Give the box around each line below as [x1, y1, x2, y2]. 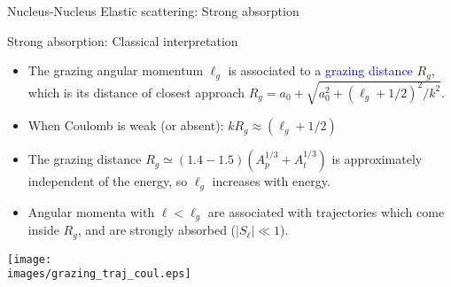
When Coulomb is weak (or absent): [27, 116, 224, 135]
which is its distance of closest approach [27, 82, 245, 101]
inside [27, 221, 59, 239]
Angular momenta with [27, 202, 155, 221]
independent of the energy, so [27, 172, 188, 190]
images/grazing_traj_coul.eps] [7, 268, 191, 281]
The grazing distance [27, 150, 142, 168]
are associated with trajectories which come [207, 202, 445, 221]
